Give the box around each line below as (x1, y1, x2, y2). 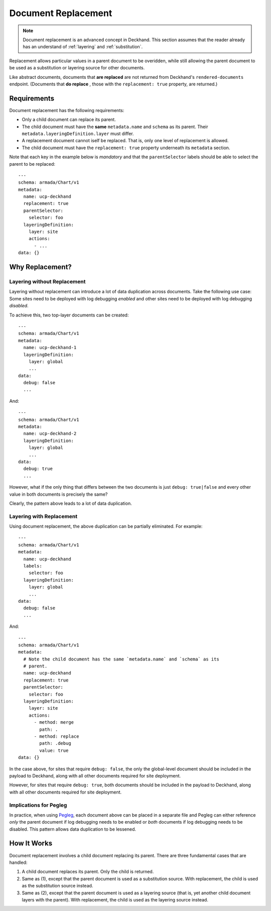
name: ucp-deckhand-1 (23, 345, 77, 351)
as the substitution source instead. (22, 883, 93, 889)
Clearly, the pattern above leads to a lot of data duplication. (9, 500, 132, 506)
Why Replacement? (9, 263, 72, 271)
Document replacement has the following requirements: (9, 107, 124, 113)
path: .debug (39, 741, 71, 746)
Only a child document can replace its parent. (22, 117, 116, 123)
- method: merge (34, 720, 74, 725)
